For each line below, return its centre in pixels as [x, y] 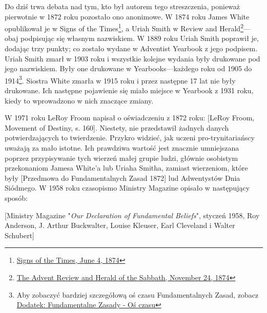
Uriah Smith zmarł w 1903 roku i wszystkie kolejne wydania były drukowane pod [132, 58]
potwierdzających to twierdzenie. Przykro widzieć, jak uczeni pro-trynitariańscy [130, 138]
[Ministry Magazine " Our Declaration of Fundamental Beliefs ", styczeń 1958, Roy [132, 215]
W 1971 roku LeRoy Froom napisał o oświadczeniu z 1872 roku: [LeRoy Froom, [130, 118]
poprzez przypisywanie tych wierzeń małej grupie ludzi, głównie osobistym [121, 158]
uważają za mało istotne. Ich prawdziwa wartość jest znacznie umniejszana [122, 148]
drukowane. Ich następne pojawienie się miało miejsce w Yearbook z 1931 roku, [129, 90]
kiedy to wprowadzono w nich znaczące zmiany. [79, 100]
